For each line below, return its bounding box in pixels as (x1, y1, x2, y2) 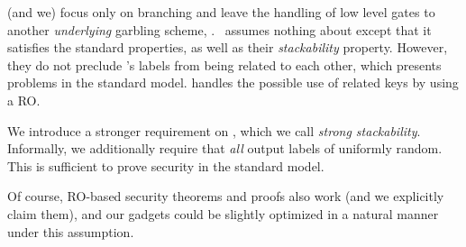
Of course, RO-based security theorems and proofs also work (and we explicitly (7, 187, 444, 206)
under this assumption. (7, 222, 134, 241)
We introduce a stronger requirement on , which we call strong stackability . (7, 121, 421, 140)
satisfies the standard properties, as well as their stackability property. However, (7, 38, 448, 57)
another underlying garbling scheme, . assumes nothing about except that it (7, 20, 432, 39)
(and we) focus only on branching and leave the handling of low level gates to (7, 3, 435, 21)
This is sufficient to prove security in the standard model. (7, 156, 324, 175)
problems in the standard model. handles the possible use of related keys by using (7, 73, 459, 92)
